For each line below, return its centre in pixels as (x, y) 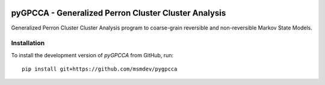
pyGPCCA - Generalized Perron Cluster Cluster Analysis (119, 13)
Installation (28, 43)
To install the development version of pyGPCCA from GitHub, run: (92, 55)
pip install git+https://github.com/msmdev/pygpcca (100, 69)
